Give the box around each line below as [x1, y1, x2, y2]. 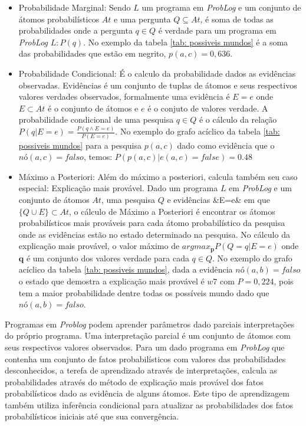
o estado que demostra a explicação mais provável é [18, 274, 205, 287]
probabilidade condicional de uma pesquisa [18, 113, 174, 126]
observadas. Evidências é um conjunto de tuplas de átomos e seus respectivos [18, 78, 297, 91]
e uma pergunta [114, 12, 171, 25]
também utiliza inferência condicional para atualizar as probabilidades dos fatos [5, 398, 293, 411]
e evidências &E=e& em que [167, 193, 270, 205]
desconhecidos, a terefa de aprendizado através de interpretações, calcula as [5, 364, 277, 376]
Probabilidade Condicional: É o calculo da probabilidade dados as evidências [18, 67, 296, 79]
